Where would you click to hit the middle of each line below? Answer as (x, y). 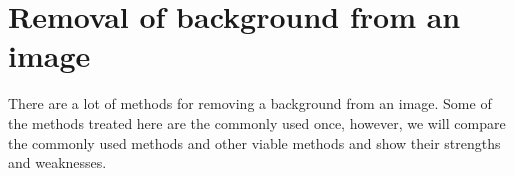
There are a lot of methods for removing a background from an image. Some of (250, 103)
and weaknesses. (57, 162)
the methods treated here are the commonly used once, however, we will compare (257, 122)
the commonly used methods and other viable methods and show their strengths (254, 142)
